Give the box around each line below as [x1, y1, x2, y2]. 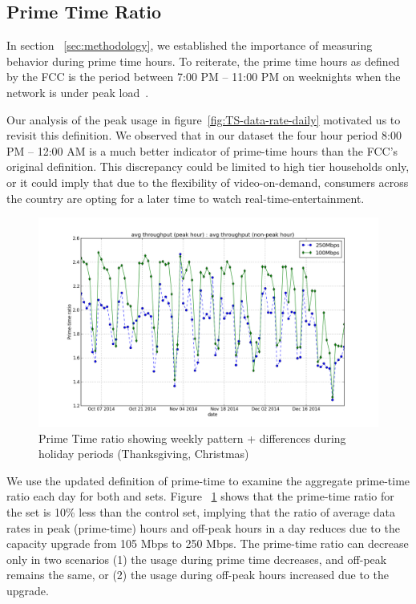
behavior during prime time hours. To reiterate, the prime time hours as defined [6, 52, 400, 69]
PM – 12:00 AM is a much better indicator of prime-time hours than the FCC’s [6, 142, 398, 159]
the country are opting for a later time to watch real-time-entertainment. [6, 189, 365, 206]
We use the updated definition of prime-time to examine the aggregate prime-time [6, 472, 410, 488]
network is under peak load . [6, 83, 149, 100]
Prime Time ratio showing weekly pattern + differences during [38, 429, 346, 446]
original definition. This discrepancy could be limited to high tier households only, [6, 158, 410, 175]
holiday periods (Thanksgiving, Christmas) [38, 445, 249, 462]
